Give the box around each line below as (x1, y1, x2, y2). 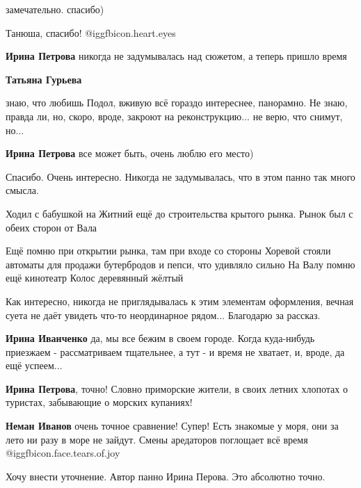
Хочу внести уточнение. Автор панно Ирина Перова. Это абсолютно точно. (6, 469, 326, 483)
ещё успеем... (6, 358, 63, 373)
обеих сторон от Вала (6, 220, 97, 234)
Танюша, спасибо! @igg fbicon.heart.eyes (6, 25, 176, 40)
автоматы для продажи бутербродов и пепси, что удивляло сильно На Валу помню (6, 257, 355, 271)
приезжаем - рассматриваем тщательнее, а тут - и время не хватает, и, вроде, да (6, 344, 345, 359)
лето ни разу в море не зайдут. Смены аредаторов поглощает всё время (6, 432, 308, 446)
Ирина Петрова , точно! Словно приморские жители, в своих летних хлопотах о (6, 381, 348, 396)
